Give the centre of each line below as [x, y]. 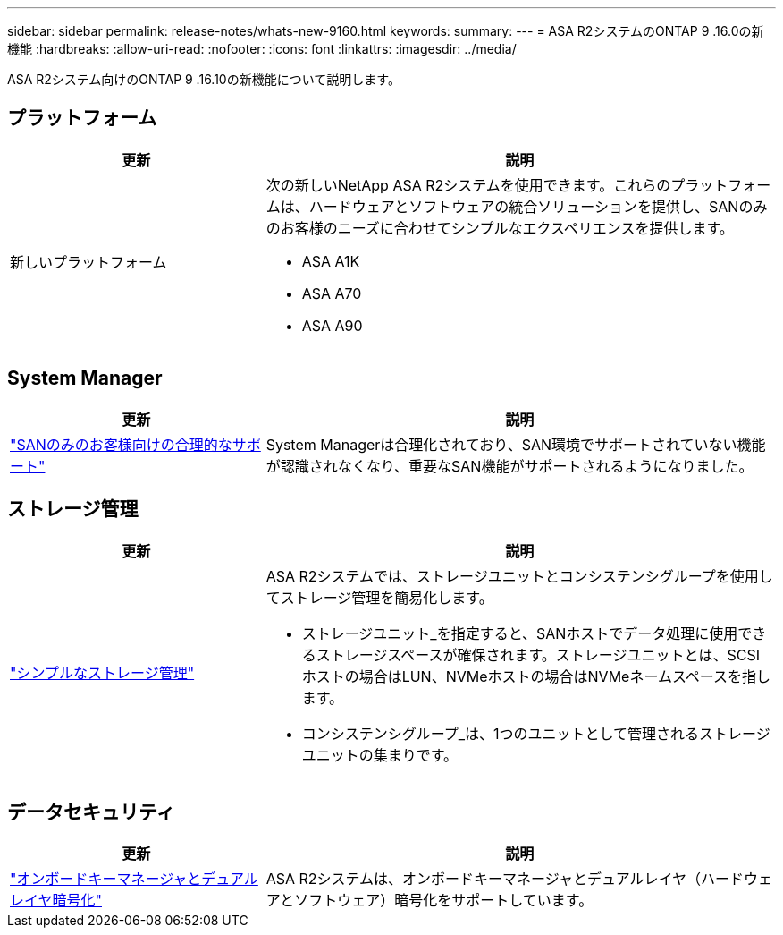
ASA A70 [332, 293]
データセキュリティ [91, 812]
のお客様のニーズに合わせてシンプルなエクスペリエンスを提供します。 [500, 228]
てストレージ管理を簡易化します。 [379, 597]
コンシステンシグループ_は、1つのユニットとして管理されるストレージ [536, 733]
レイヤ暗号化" [56, 901]
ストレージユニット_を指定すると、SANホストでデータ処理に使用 [520, 633]
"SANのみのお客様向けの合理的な [121, 444]
